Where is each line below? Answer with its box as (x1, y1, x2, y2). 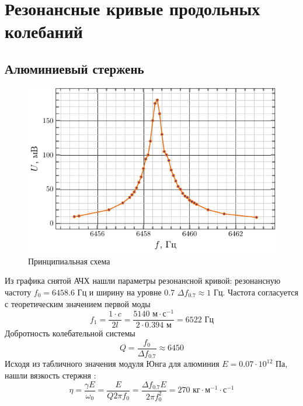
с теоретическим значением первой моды (5, 297, 151, 309)
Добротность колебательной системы (5, 327, 135, 339)
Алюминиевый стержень (5, 59, 144, 77)
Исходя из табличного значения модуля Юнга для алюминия (5, 357, 220, 370)
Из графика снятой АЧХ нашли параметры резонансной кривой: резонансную (5, 274, 281, 287)
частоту (5, 285, 32, 298)
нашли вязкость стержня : (5, 369, 96, 381)
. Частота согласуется (222, 285, 298, 298)
